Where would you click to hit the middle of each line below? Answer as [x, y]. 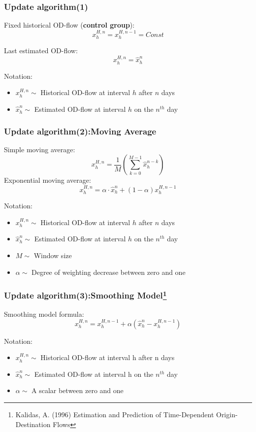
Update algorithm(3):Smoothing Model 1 [85, 295]
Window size [53, 255]
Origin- [227, 414]
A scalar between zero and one [78, 390]
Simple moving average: [40, 149]
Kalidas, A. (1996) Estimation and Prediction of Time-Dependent [115, 414]
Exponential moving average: [48, 180]
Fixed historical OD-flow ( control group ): [69, 25]
